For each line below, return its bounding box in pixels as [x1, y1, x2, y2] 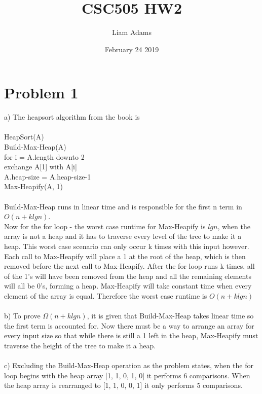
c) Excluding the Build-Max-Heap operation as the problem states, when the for [4, 360, 253, 371]
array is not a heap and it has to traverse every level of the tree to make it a [4, 231, 242, 241]
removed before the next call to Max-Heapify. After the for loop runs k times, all [4, 261, 255, 271]
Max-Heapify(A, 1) [4, 181, 63, 192]
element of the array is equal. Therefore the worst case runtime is [4, 290, 207, 301]
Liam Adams [111, 27, 152, 38]
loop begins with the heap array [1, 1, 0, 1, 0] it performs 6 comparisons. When [4, 370, 250, 380]
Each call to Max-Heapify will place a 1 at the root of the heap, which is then [4, 250, 246, 261]
